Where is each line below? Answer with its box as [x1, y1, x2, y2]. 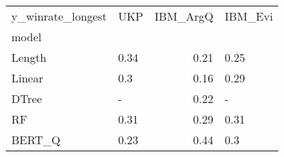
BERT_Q [11, 131, 61, 148]
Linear [11, 70, 43, 86]
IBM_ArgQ [154, 8, 214, 24]
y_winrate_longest [11, 8, 107, 24]
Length [11, 49, 47, 65]
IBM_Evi [224, 8, 273, 24]
